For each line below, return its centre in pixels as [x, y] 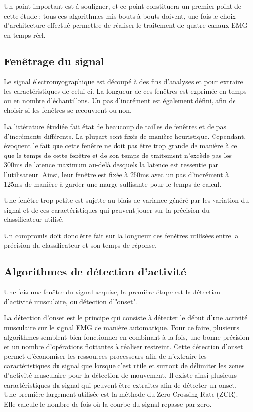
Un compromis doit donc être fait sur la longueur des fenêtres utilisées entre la [121, 235]
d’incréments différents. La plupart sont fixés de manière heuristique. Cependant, [125, 136]
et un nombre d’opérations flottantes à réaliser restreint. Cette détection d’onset [124, 346]
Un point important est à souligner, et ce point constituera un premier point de [123, 6]
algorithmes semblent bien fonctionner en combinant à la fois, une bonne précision [127, 337]
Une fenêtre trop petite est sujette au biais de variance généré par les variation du [126, 200]
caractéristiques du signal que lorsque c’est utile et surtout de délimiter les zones [124, 365]
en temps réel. [25, 34]
